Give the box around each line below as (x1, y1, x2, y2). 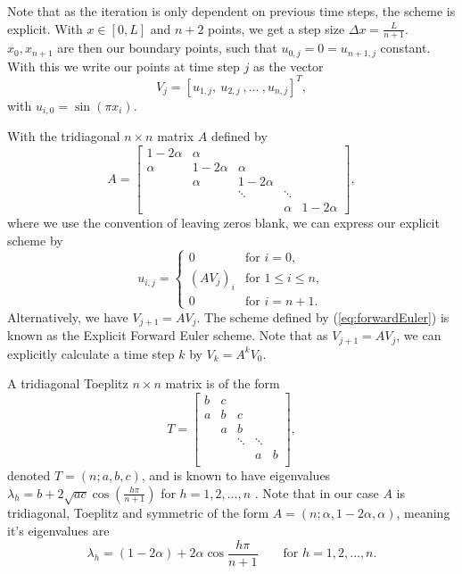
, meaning (396, 503, 450, 522)
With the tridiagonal (7, 127, 120, 146)
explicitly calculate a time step (7, 344, 175, 362)
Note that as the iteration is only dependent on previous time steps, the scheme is (7, 2, 456, 20)
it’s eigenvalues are (7, 520, 110, 539)
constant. (380, 38, 431, 57)
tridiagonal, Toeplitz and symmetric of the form (7, 503, 269, 522)
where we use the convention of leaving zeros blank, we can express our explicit (7, 213, 440, 232)
